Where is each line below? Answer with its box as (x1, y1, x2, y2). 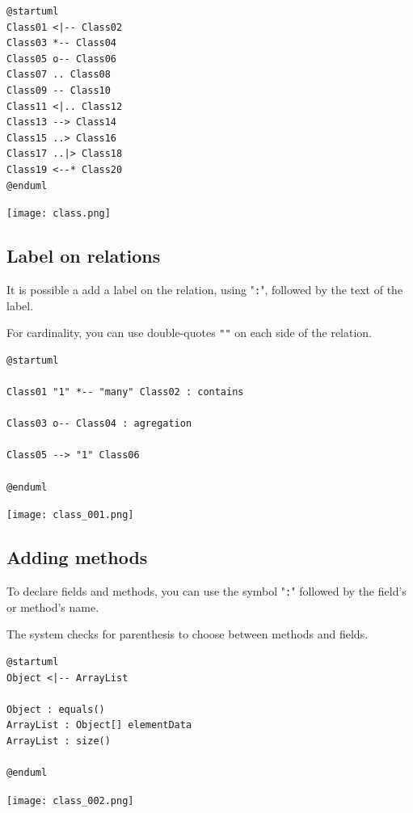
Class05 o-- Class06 (6, 53, 117, 65)
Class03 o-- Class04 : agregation (6, 418, 192, 430)
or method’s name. (6, 598, 99, 615)
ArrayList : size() (6, 735, 111, 747)
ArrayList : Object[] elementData (6, 719, 192, 731)
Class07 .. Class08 (6, 69, 111, 81)
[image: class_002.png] (6, 794, 134, 807)
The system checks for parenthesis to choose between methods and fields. (6, 626, 369, 642)
